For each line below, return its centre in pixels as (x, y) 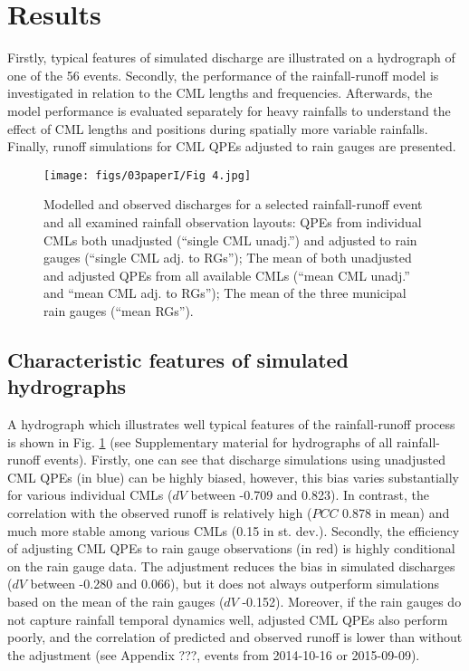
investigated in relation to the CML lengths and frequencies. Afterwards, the (220, 93)
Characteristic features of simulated (178, 359)
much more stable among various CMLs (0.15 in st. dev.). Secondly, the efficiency (234, 530)
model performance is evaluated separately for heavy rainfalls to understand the (229, 110)
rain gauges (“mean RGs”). (119, 310)
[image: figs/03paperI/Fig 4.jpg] (148, 175)
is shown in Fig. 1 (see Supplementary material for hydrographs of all (200, 441)
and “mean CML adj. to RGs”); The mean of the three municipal (225, 293)
